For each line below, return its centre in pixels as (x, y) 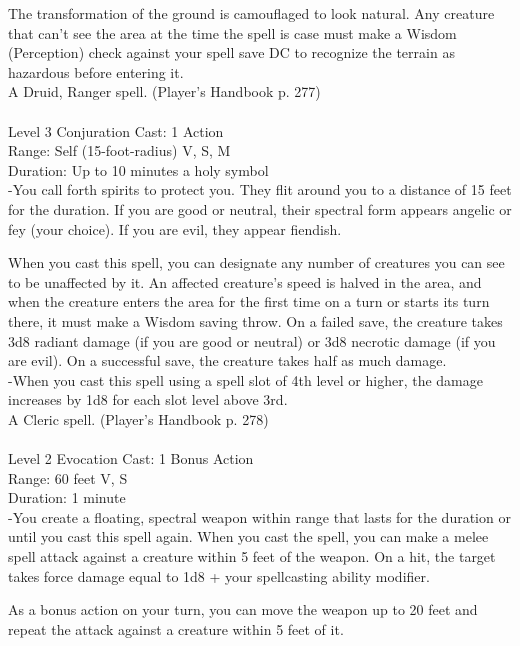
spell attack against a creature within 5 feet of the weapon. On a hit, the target (252, 556)
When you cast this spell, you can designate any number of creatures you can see (256, 262)
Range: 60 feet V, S (68, 477)
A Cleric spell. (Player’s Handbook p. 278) (138, 418)
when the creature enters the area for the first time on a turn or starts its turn (249, 301)
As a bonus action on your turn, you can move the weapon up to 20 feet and (243, 609)
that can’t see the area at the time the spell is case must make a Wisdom (232, 32)
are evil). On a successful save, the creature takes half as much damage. (227, 360)
